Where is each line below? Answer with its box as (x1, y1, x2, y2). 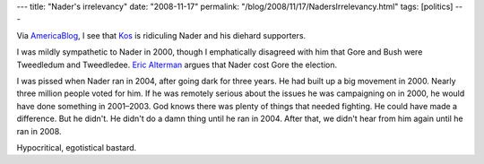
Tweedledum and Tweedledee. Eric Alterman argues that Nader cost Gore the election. (16, 59, 338, 70)
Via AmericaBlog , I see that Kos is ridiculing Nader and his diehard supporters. (16, 30, 307, 40)
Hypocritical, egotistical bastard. (16, 142, 137, 152)
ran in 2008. (16, 125, 62, 136)
